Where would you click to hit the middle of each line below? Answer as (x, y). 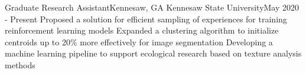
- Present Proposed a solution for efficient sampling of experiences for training (146, 19)
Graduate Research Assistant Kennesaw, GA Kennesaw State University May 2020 (152, 7)
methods (20, 64)
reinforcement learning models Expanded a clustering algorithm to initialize (142, 30)
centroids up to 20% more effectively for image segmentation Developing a (139, 42)
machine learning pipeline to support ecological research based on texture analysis (153, 53)
